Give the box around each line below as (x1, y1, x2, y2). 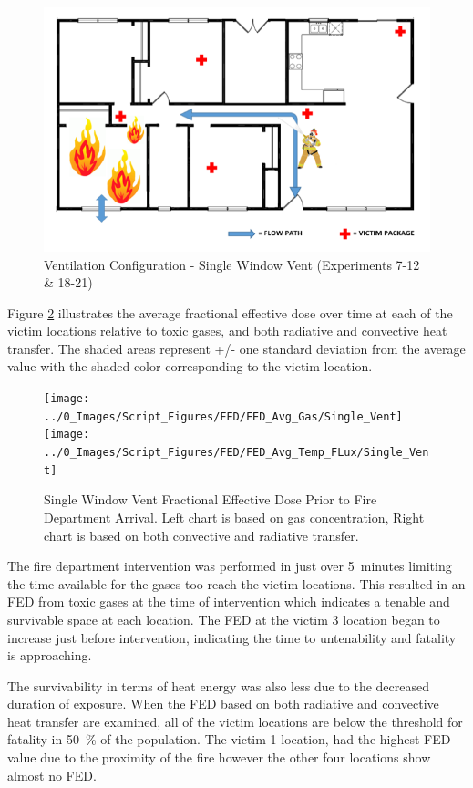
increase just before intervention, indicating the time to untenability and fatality (7, 627, 457, 647)
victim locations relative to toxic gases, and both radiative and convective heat (7, 321, 447, 340)
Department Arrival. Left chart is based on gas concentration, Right (44, 507, 425, 526)
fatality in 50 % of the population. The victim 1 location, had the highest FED (7, 730, 451, 749)
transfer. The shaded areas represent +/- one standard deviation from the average (7, 338, 466, 358)
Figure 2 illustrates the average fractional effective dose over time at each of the (7, 303, 453, 322)
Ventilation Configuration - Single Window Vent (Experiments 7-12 (44, 254, 420, 274)
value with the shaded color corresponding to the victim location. (7, 357, 373, 376)
